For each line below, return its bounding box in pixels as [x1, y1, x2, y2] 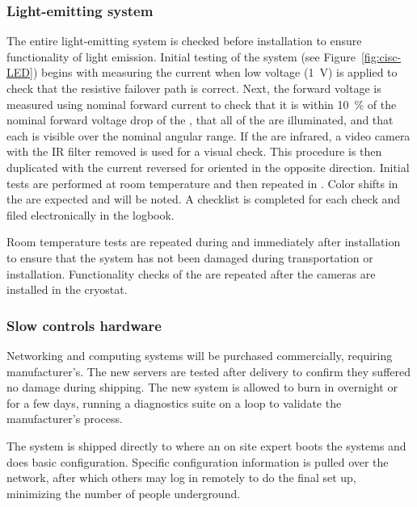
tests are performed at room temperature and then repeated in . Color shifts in [6, 174, 398, 191]
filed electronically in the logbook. [6, 206, 175, 223]
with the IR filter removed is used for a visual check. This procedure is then [6, 143, 382, 160]
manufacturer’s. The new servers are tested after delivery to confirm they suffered [6, 362, 411, 379]
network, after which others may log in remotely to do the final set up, [6, 469, 356, 486]
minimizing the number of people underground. [6, 484, 241, 501]
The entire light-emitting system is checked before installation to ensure [6, 32, 362, 49]
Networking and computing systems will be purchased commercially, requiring [6, 346, 393, 363]
